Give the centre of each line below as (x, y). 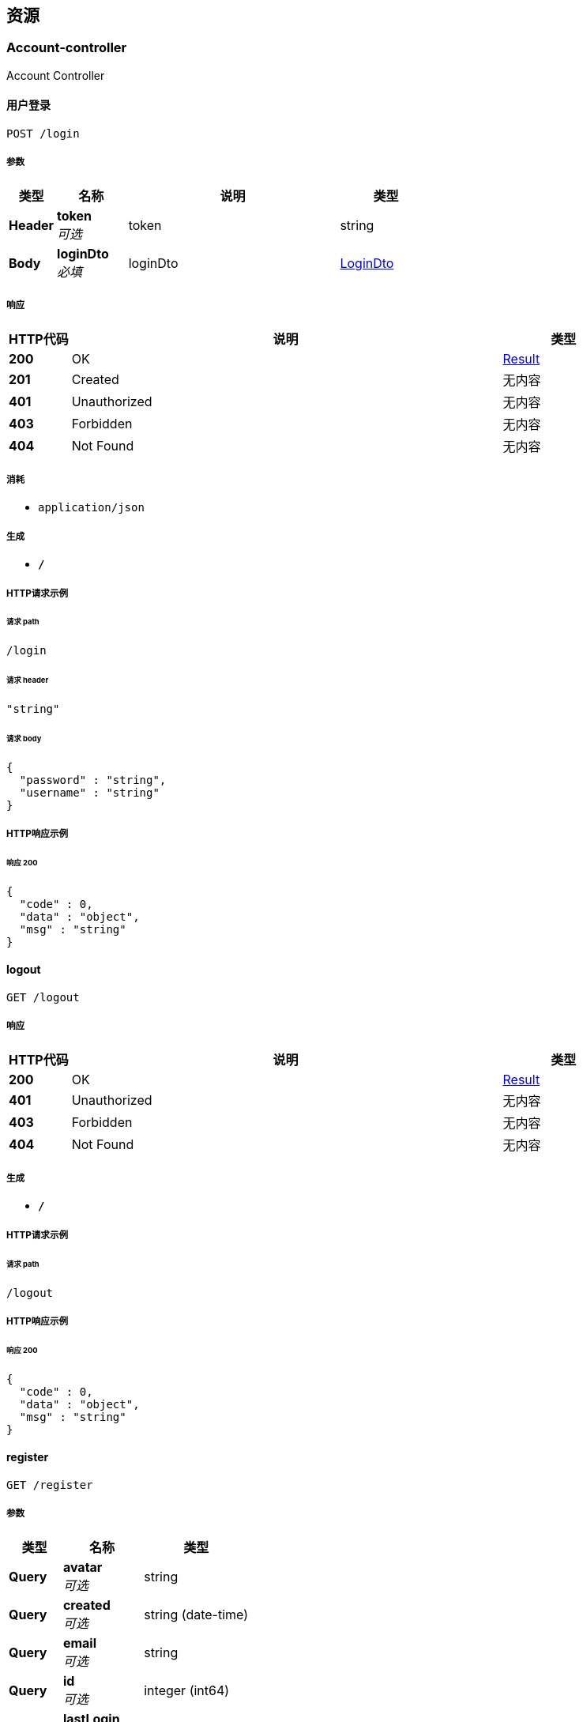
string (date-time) (196, 1614)
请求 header (28, 680)
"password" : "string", (93, 780)
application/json (91, 508)
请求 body (24, 738)
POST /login (43, 134)
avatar (83, 1567)
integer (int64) (187, 1690)
